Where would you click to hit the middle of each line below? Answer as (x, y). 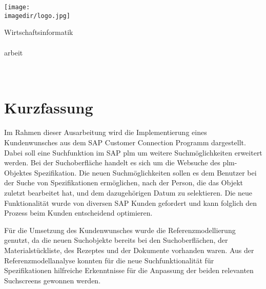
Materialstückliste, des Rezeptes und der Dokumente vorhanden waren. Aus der (129, 250)
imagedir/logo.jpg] (37, 16)
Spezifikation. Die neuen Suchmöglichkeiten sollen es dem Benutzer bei (145, 172)
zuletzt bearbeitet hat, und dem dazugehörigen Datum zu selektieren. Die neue (128, 192)
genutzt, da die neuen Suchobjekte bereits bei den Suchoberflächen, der (116, 240)
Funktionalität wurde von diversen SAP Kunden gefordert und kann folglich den (131, 203)
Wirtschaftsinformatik (39, 32)
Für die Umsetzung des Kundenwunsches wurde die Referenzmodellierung (120, 230)
